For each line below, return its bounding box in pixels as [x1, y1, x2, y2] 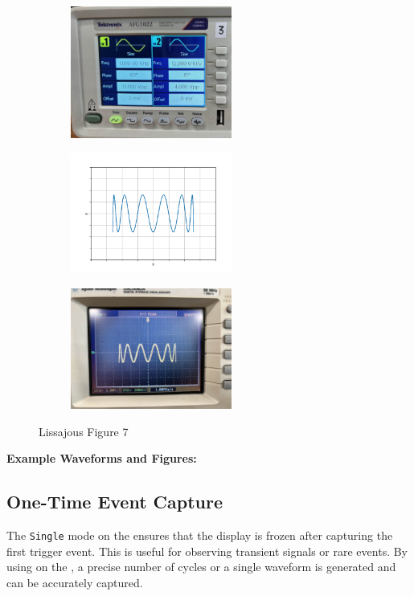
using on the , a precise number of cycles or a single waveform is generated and [6, 558, 396, 575]
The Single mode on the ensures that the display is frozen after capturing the [6, 526, 393, 543]
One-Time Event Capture [6, 489, 223, 514]
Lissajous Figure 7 [39, 423, 129, 439]
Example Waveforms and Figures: [6, 450, 197, 467]
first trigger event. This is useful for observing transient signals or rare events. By [6, 542, 408, 559]
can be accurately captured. [6, 574, 143, 590]
